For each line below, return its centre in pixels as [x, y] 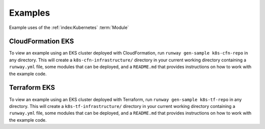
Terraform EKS [32, 88]
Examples [29, 13]
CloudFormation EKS [41, 41]
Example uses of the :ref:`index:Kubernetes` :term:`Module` [69, 27]
